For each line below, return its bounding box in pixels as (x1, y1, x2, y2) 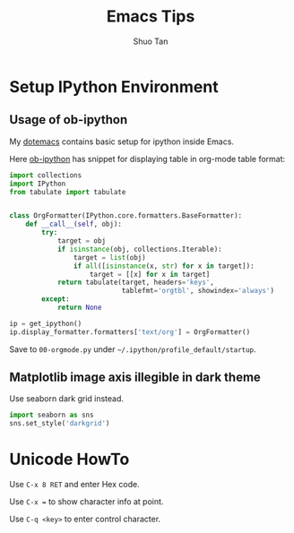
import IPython (9, 179, 66, 188)
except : (41, 295, 70, 304)
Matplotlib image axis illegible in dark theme (9, 370, 262, 385)
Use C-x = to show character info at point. (9, 496, 164, 507)
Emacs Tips (106, 6, 195, 27)
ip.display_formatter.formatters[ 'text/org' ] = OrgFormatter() (9, 327, 251, 337)
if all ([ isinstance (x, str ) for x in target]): (73, 262, 255, 271)
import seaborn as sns (9, 410, 94, 420)
